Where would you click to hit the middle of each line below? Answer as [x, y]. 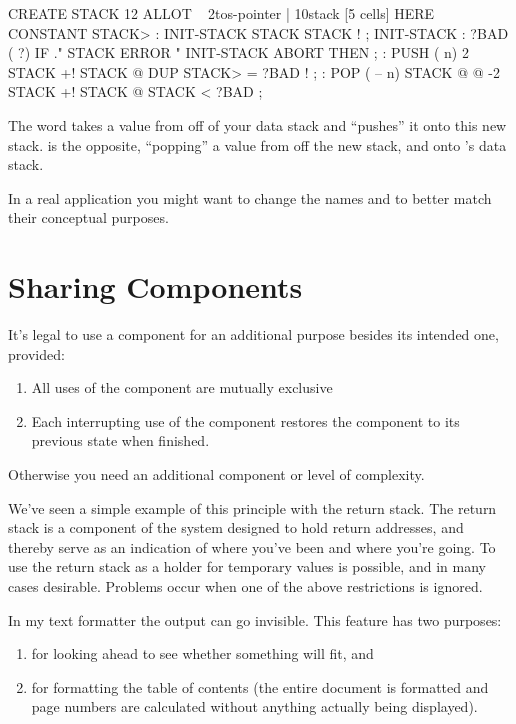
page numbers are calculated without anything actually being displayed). [254, 706]
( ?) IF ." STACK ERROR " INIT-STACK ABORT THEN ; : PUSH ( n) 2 [238, 52]
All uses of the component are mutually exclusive [182, 387]
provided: [36, 353]
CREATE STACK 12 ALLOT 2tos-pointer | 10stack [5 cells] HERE [221, 13]
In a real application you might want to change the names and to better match [250, 197]
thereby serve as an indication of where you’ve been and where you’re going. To [252, 546]
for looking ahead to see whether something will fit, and [202, 653]
